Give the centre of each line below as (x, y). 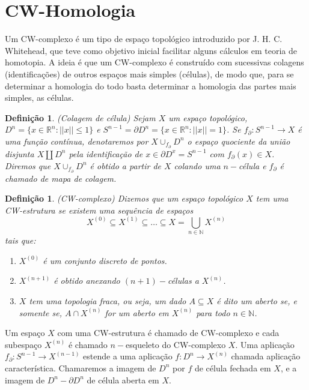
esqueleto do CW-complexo (176, 344)
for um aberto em (137, 312)
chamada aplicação (266, 356)
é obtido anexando (87, 280)
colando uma (197, 165)
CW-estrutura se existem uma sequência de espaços (99, 210)
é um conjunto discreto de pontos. (105, 260)
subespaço (23, 344)
